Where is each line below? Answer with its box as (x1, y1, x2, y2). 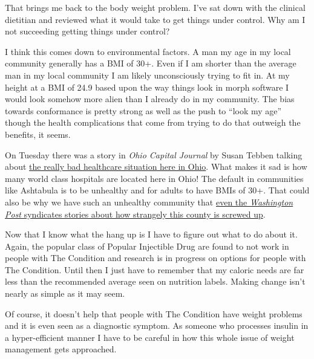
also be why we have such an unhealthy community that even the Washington (5, 195, 293, 208)
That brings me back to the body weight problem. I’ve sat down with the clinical (5, 1, 306, 13)
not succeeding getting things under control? (5, 25, 170, 37)
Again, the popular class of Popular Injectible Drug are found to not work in (5, 239, 289, 252)
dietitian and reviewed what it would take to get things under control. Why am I (5, 13, 306, 25)
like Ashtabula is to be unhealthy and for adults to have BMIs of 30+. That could (5, 184, 310, 196)
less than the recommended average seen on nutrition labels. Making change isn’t (5, 275, 306, 288)
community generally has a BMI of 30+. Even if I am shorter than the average (5, 57, 296, 70)
